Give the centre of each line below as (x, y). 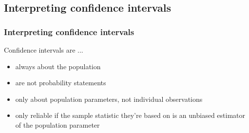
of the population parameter (57, 124)
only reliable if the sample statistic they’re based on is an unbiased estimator (130, 115)
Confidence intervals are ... (44, 50)
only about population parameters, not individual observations (109, 99)
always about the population (58, 66)
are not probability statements (61, 83)
